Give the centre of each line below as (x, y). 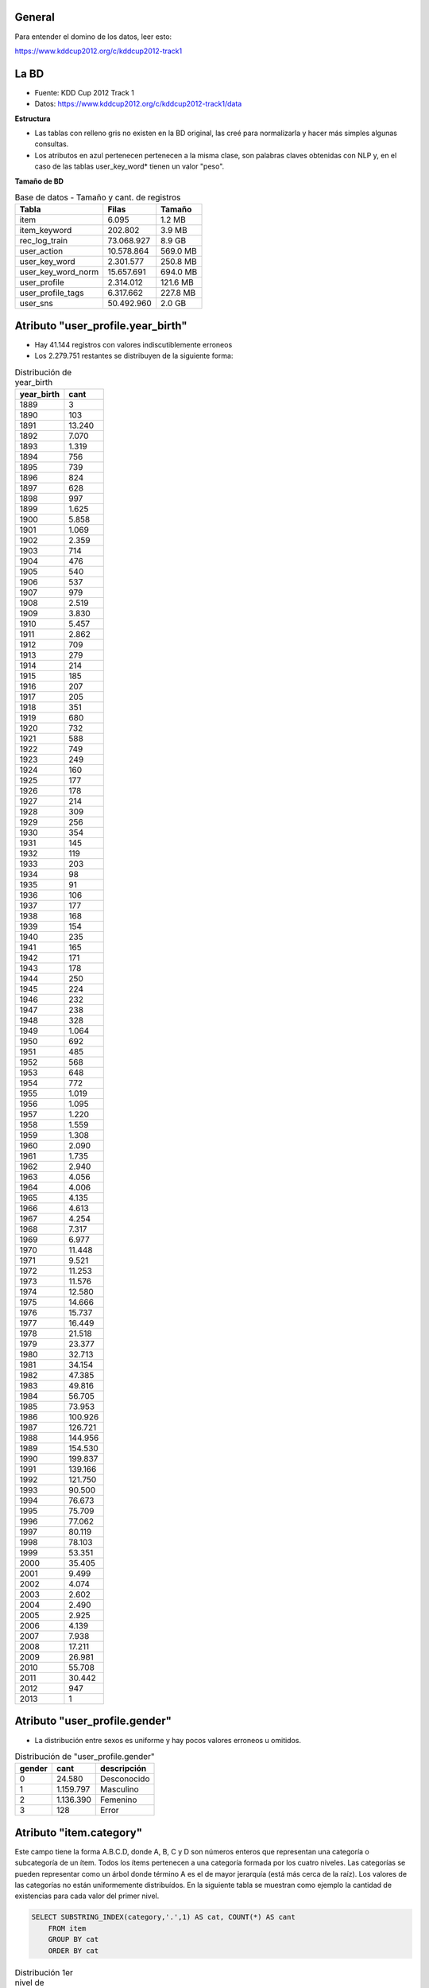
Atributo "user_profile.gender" (93, 1721)
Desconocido (125, 1779)
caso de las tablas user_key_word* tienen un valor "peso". (129, 166)
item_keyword (46, 231)
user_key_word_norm (59, 272)
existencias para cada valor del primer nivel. (87, 1896)
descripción (124, 1769)
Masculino (120, 1789)
